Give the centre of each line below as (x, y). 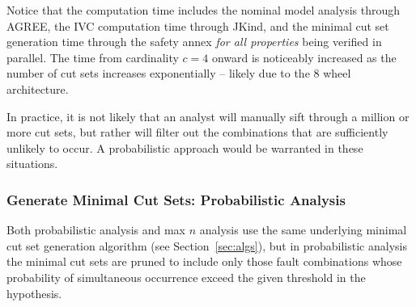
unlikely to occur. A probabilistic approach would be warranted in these (185, 147)
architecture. (38, 88)
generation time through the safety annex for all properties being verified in (194, 42)
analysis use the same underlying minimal (303, 230)
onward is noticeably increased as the (304, 57)
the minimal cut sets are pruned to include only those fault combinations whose (204, 261)
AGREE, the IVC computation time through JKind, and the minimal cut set (198, 25)
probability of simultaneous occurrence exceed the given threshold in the (186, 277)
